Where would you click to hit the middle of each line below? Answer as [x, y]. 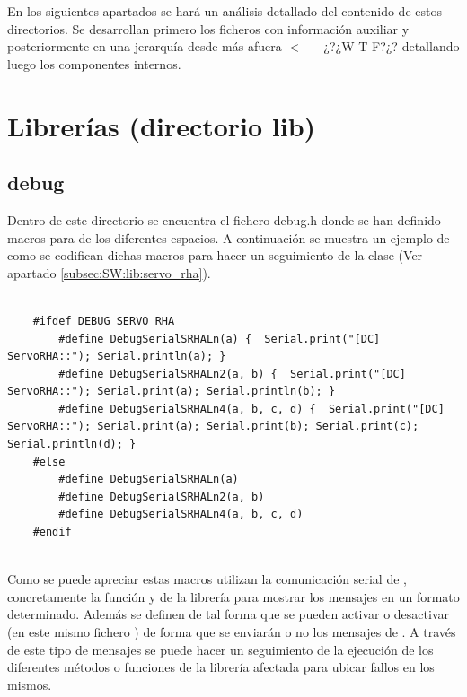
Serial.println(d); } [72, 444]
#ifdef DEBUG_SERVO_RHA [104, 321]
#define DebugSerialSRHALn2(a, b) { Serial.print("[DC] [232, 374]
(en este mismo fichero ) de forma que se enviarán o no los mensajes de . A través [232, 632]
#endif [52, 532]
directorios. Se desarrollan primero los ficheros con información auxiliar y [208, 28]
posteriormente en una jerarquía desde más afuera [145, 46]
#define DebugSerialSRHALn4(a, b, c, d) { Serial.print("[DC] [251, 409]
